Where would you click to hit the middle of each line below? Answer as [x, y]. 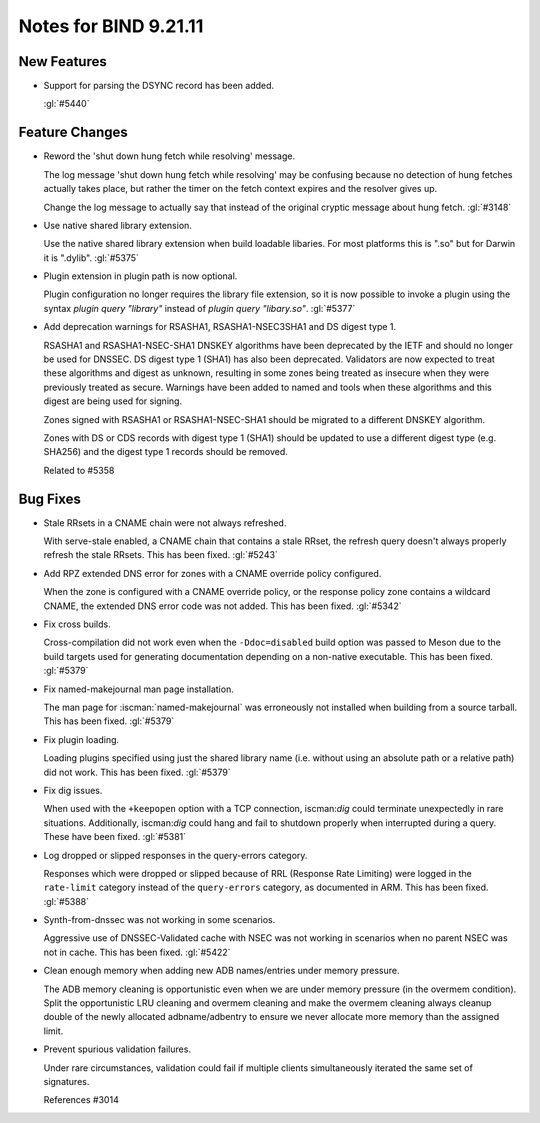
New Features [62, 61]
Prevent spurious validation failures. [117, 1049]
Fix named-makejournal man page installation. [138, 689]
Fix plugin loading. [81, 739]
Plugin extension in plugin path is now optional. [140, 276]
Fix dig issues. [73, 790]
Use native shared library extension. [117, 225]
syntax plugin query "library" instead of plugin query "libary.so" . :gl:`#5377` [199, 308]
